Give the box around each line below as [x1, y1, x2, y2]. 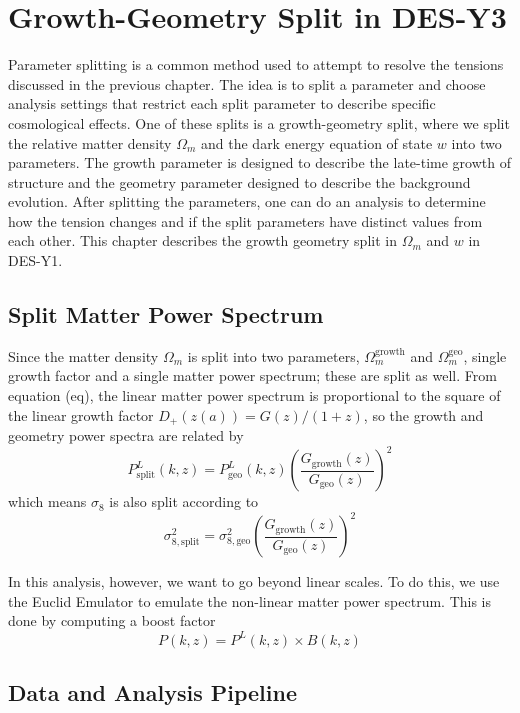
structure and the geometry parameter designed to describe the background [8, 171, 471, 192]
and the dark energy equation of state [201, 132, 433, 153]
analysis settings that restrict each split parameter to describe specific [8, 93, 436, 114]
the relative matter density [8, 132, 172, 153]
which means [8, 491, 87, 512]
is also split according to [109, 491, 259, 512]
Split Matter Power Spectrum [8, 299, 324, 330]
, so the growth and [363, 404, 484, 425]
